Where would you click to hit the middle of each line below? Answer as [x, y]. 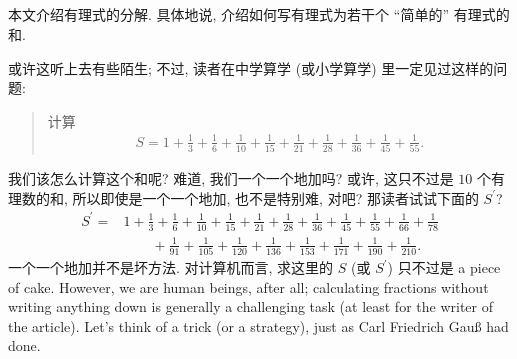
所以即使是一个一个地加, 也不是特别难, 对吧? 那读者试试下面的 [275, 197]
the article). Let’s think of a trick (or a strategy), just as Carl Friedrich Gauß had [258, 325]
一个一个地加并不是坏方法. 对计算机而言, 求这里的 [171, 267]
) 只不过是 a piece [444, 267]
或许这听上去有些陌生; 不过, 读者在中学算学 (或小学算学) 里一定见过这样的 [251, 67]
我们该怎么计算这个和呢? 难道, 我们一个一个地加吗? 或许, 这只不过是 [231, 178]
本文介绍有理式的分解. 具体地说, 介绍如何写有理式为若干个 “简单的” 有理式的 [259, 14]
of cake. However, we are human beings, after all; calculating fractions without [248, 286]
